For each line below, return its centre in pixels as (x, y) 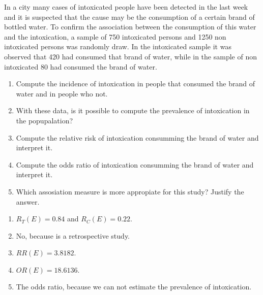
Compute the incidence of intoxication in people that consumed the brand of (135, 84)
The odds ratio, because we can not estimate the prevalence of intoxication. (134, 287)
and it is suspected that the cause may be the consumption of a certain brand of (129, 17)
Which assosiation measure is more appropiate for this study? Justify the (130, 191)
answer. (28, 201)
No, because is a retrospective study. (73, 235)
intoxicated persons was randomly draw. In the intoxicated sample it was (118, 46)
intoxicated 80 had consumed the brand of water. (81, 66)
